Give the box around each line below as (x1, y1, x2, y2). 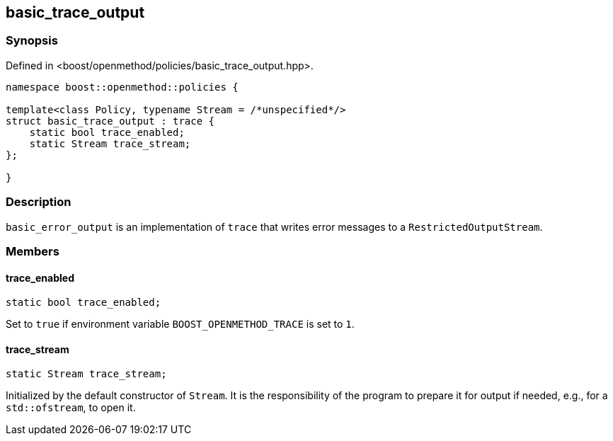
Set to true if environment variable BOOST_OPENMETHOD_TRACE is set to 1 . (6, 318, 355, 331)
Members (6, 244, 59, 258)
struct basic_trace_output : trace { (6, 115, 215, 127)
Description (6, 195, 71, 210)
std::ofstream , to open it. (6, 401, 136, 414)
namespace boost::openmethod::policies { (6, 81, 239, 93)
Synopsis (6, 33, 58, 48)
